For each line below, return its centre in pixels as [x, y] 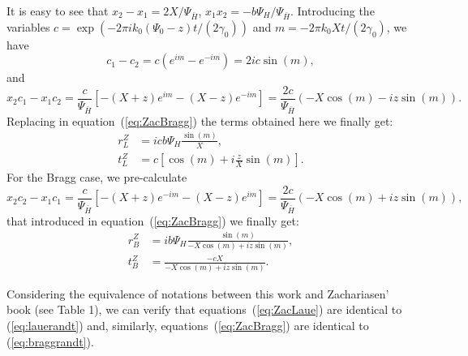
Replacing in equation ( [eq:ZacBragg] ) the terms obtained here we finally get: [200, 120]
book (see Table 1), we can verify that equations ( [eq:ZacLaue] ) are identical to [204, 309]
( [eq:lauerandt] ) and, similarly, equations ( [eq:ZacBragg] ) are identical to [188, 325]
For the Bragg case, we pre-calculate [97, 177]
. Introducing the [332, 11]
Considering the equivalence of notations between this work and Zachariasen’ [198, 293]
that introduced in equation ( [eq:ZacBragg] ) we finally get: [153, 220]
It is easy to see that [58, 11]
